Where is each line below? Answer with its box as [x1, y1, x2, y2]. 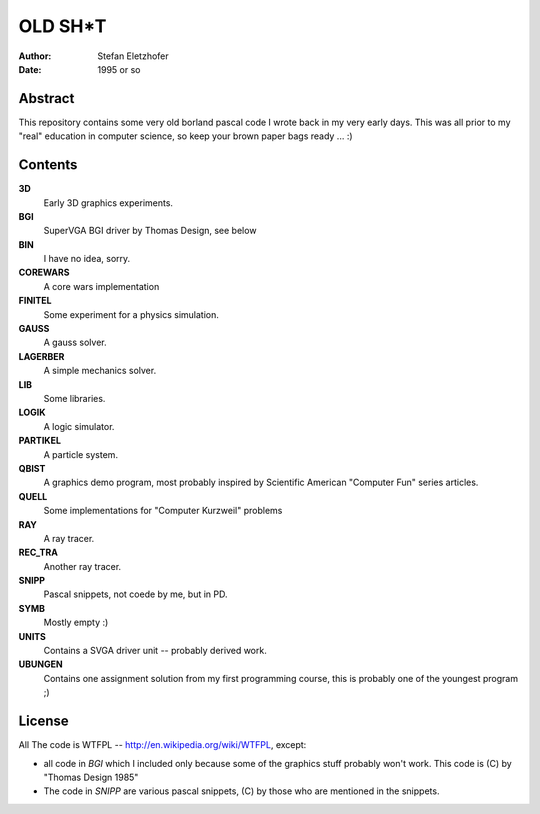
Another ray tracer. [43, 560, 122, 572]
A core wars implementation [43, 280, 160, 292]
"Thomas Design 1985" [43, 771, 139, 783]
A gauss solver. [43, 336, 107, 349]
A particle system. [43, 448, 119, 460]
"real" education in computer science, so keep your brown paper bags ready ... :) [18, 130, 354, 142]
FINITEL [18, 295, 52, 307]
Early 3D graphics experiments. [43, 196, 174, 209]
